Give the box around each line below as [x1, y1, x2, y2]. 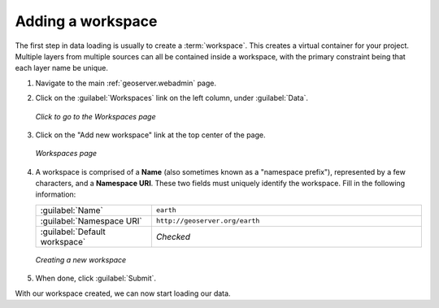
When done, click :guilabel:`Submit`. [35, 273, 157, 284]
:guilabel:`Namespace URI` [40, 215, 142, 227]
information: [35, 189, 76, 199]
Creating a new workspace [35, 254, 127, 264]
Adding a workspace [15, 12, 158, 30]
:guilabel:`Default [40, 226, 106, 237]
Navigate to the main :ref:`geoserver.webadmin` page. [35, 78, 217, 88]
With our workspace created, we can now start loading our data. [15, 288, 231, 298]
